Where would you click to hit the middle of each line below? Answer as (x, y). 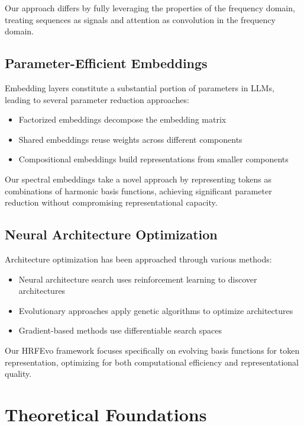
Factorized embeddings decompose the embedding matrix (122, 119)
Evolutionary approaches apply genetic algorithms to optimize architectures (156, 310)
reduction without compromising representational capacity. (111, 202)
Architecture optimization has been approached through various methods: (138, 259)
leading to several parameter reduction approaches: (97, 99)
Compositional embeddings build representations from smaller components (153, 159)
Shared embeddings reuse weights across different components (130, 139)
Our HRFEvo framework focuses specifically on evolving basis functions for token (152, 350)
